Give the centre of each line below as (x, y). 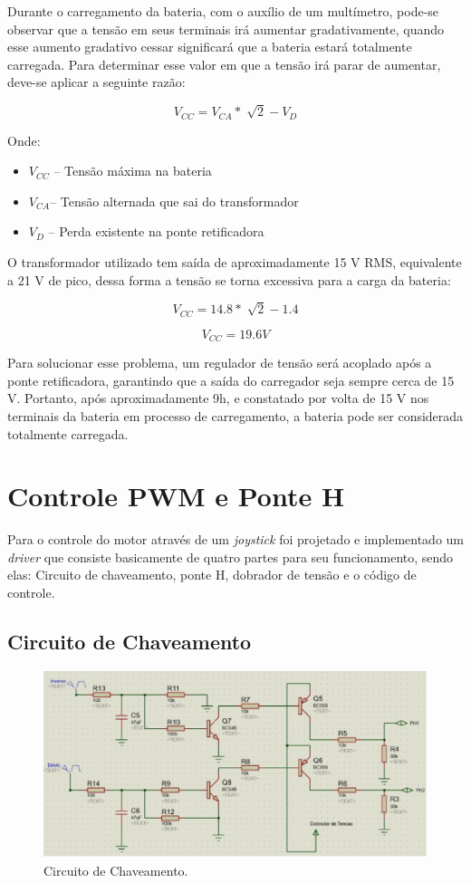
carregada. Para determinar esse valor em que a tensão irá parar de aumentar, (224, 64)
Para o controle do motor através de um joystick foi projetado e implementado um (235, 539)
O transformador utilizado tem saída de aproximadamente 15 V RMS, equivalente (235, 261)
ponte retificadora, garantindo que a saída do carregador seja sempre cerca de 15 (231, 380)
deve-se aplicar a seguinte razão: (96, 82)
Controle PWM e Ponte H (176, 496)
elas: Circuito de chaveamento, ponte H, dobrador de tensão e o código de (212, 575)
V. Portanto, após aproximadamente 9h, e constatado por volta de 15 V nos (218, 398)
